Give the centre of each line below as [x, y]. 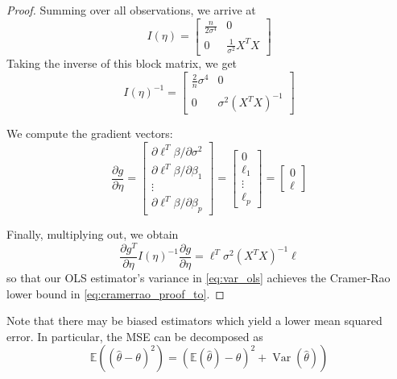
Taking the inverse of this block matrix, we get [122, 62]
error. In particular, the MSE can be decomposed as [135, 336]
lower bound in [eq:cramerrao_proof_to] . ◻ [116, 293]
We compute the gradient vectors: [90, 133]
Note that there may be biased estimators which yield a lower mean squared [194, 321]
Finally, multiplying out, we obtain [93, 234]
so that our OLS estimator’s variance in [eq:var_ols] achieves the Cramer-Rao [198, 278]
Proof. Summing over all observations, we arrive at [131, 10]
